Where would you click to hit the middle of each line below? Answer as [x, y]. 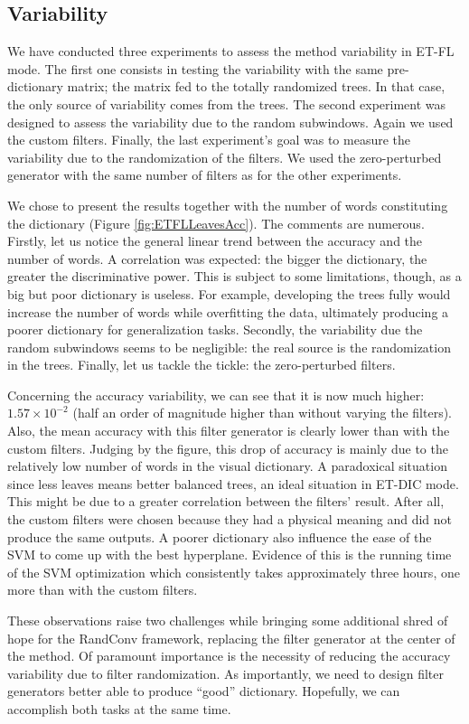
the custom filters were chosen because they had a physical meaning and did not [230, 519]
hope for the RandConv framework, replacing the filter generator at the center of [231, 638]
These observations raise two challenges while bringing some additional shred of [228, 621]
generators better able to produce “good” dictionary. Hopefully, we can [204, 691]
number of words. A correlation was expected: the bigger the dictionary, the [217, 258]
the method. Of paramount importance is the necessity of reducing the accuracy [229, 656]
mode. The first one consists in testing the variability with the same [195, 68]
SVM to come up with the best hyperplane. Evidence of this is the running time [230, 555]
